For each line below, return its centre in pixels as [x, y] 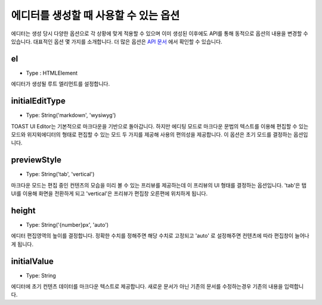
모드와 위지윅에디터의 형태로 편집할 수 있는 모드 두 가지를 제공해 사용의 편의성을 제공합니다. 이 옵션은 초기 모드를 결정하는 [151, 134]
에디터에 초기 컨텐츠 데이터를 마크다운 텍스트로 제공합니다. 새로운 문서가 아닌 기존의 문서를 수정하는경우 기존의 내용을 [147, 286]
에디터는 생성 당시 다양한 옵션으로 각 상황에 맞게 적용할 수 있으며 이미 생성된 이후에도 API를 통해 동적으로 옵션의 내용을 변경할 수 [160, 33]
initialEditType [38, 101]
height [23, 210]
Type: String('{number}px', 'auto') [67, 224]
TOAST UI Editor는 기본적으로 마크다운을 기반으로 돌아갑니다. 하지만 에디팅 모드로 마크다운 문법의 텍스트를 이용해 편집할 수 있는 [160, 126]
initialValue [32, 261]
